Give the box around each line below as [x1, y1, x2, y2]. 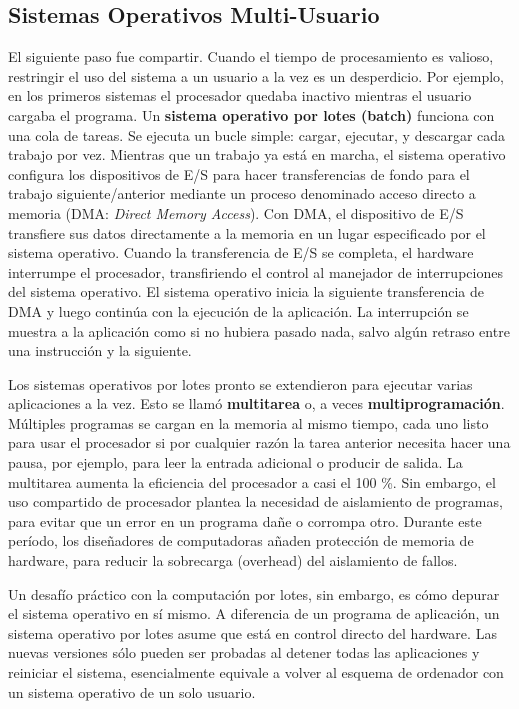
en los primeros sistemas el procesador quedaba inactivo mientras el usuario [8, 85, 472, 106]
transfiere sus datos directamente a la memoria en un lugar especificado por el [8, 222, 486, 243]
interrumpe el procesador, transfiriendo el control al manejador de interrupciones [8, 261, 503, 282]
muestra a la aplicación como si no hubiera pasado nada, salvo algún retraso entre [8, 320, 510, 341]
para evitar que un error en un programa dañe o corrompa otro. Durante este [8, 510, 482, 531]
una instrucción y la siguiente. [8, 340, 192, 361]
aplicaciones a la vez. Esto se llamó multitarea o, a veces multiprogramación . [8, 393, 505, 414]
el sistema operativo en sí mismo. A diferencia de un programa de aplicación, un [8, 603, 500, 624]
